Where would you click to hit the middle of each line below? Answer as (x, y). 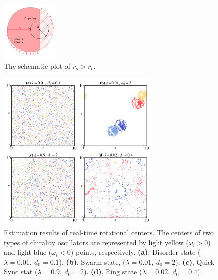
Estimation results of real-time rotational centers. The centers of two (109, 232)
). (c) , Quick (195, 261)
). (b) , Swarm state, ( (92, 261)
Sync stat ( (21, 271)
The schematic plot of (37, 65)
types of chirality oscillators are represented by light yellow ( (96, 242)
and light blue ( (28, 252)
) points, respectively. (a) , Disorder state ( (135, 252)
